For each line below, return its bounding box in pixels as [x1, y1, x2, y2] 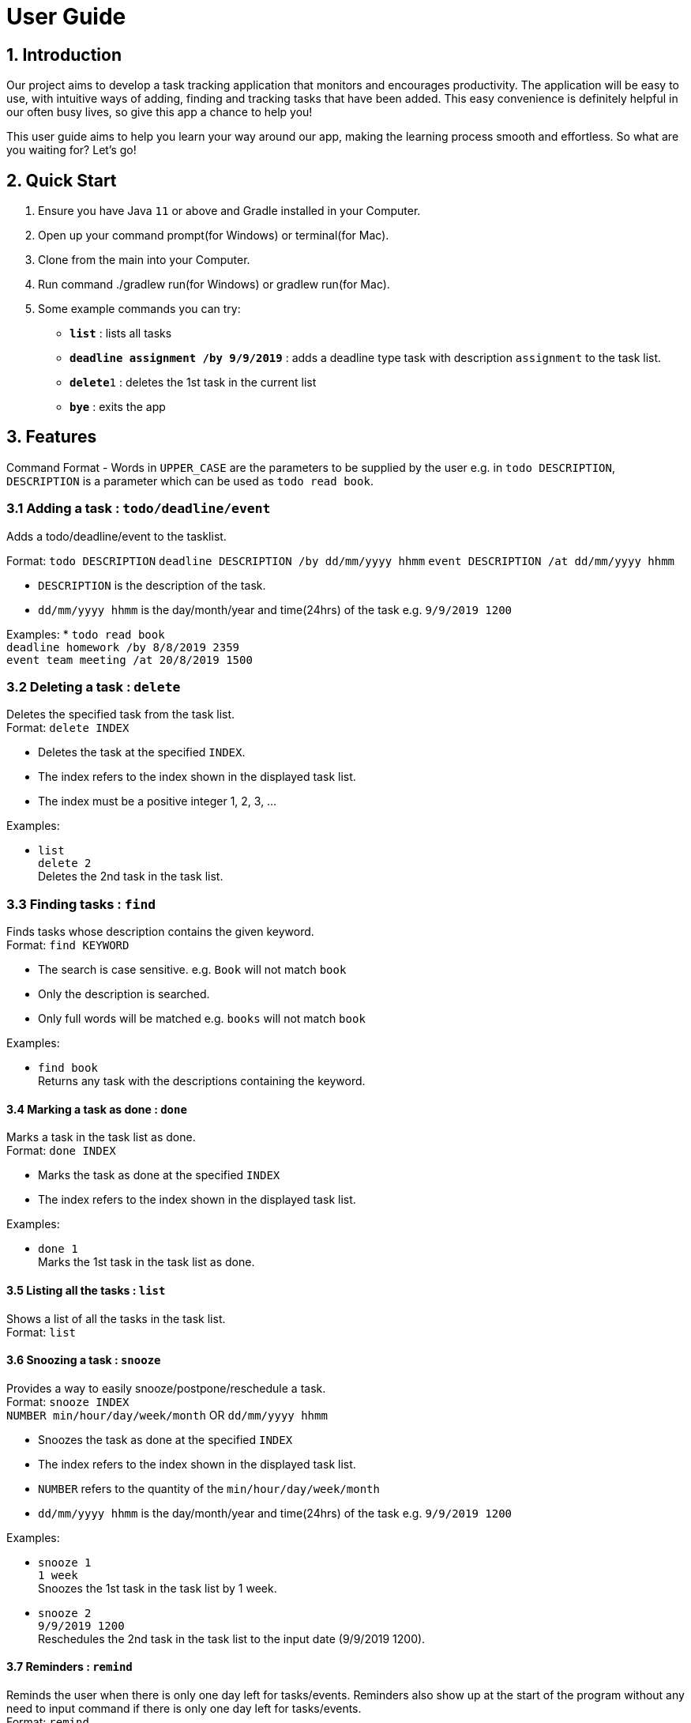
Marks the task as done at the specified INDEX [38, 1168, 280, 1182]
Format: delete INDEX [6, 721, 130, 735]
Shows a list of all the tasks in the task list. [6, 1311, 226, 1325]
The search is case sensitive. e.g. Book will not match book [38, 963, 347, 977]
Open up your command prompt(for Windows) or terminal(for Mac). [38, 228, 389, 243]
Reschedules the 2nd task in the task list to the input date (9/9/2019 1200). [38, 1631, 426, 1646]
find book [38, 1061, 98, 1075]
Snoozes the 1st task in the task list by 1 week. [38, 1581, 277, 1595]
